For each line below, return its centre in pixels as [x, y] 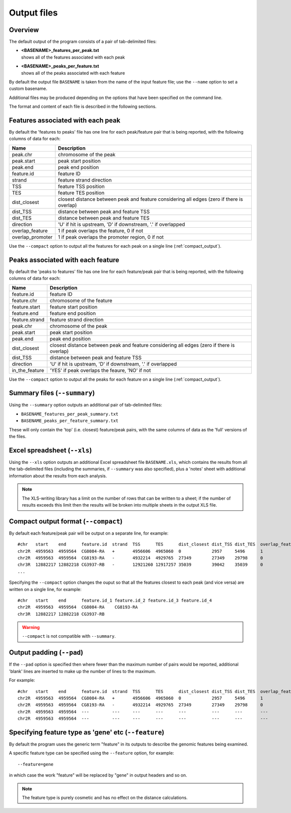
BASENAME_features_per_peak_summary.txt [70, 414]
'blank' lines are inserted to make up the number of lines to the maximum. [82, 671]
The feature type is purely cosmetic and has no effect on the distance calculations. [105, 797]
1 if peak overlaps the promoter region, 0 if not [111, 237]
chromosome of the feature [81, 300]
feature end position [73, 313]
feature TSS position [81, 186]
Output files [33, 13]
